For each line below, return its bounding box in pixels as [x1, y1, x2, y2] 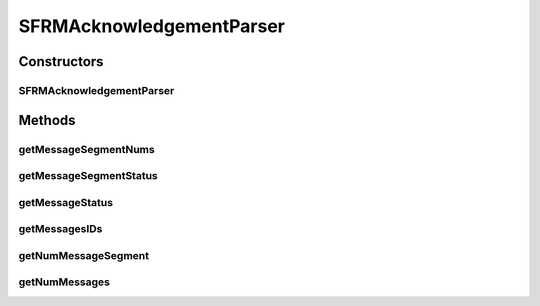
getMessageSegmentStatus [18, 169, 159, 183]
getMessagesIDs [18, 222, 103, 236]
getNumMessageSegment [18, 248, 150, 262]
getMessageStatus [18, 195, 114, 209]
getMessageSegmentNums [18, 142, 155, 156]
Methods [18, 111, 76, 129]
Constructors [18, 53, 104, 70]
